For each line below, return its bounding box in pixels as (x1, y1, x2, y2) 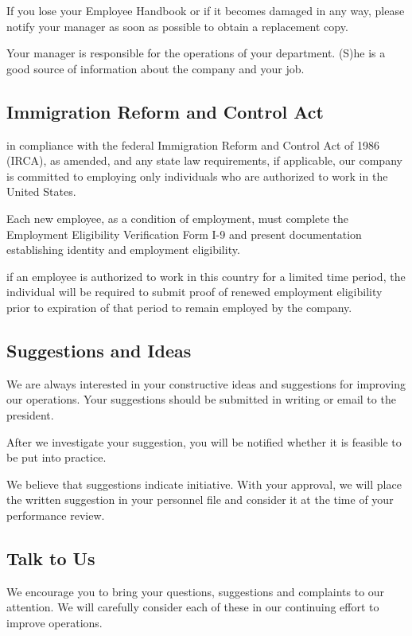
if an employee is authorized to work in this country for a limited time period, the (6, 267, 406, 284)
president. (6, 406, 54, 423)
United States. (6, 183, 76, 200)
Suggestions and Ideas (6, 338, 192, 362)
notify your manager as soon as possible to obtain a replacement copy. (6, 18, 348, 34)
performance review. (6, 506, 105, 523)
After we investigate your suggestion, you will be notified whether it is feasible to (6, 433, 402, 450)
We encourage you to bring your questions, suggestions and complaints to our (6, 583, 385, 599)
